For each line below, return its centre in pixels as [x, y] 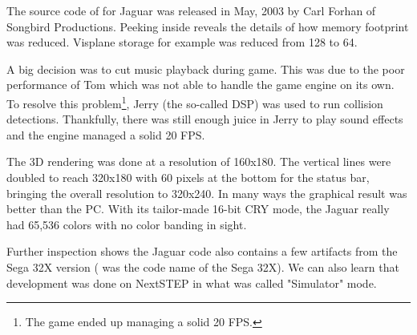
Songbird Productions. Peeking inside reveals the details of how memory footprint [208, 26]
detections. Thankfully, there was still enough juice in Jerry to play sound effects [205, 119]
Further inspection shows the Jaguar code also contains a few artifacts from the [202, 251]
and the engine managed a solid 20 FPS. [106, 134]
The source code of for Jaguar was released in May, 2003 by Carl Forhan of [191, 10]
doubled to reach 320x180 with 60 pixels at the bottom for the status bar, [188, 177]
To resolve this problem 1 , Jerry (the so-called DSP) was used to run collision [195, 102]
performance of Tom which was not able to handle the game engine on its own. [200, 85]
